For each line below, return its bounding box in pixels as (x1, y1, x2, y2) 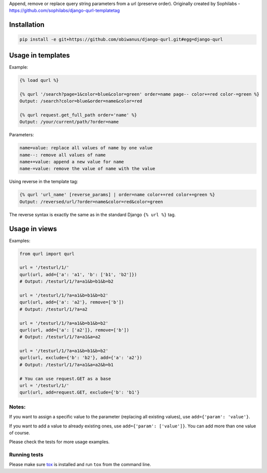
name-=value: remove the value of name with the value (19, 166, 155, 172)
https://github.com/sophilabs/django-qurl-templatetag (9, 7, 120, 13)
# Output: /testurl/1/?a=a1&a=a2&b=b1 (19, 362, 114, 367)
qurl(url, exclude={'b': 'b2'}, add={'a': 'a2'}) (19, 355, 142, 360)
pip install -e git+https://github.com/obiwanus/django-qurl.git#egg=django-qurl (19, 37, 223, 42)
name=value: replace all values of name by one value (19, 145, 153, 151)
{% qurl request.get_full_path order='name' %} (19, 112, 137, 118)
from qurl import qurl (19, 251, 75, 256)
